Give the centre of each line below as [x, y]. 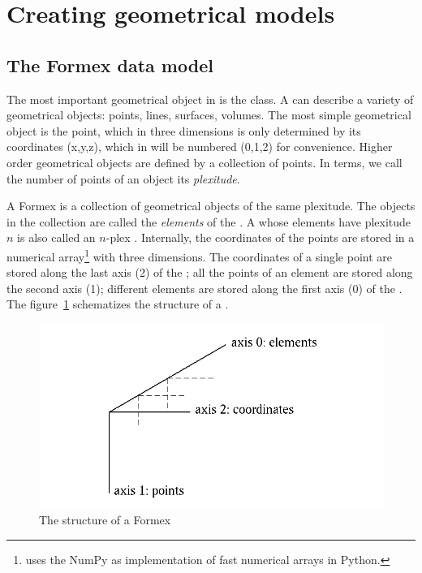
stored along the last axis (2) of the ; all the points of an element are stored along [210, 272]
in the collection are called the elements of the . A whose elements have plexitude [209, 221]
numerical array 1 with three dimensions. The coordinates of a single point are [200, 255]
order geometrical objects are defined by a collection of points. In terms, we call [205, 162]
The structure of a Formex [105, 520]
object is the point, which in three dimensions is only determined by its [184, 130]
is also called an [56, 237]
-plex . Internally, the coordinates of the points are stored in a [260, 237]
